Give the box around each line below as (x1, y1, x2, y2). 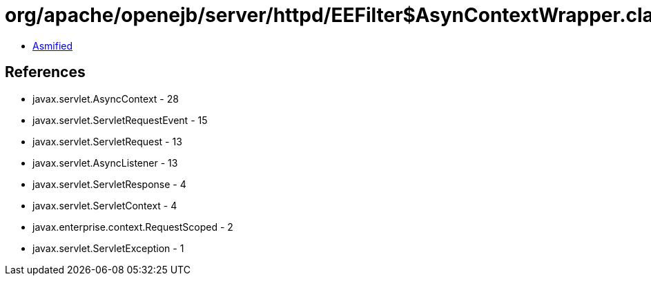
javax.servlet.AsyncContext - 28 (32, 92, 179, 105)
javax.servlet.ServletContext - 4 (32, 199, 177, 211)
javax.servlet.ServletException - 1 (32, 242, 184, 254)
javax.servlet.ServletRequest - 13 (32, 135, 182, 147)
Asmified (32, 39, 73, 52)
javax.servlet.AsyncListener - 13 (32, 156, 178, 169)
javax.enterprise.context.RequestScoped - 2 (32, 220, 233, 233)
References (5, 63, 86, 81)
